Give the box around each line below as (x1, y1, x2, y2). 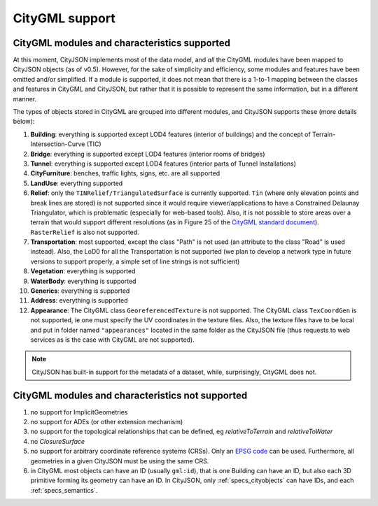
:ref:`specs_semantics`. (30, 486, 98, 494)
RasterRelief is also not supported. (30, 228, 139, 236)
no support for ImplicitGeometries (30, 407, 128, 416)
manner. (13, 94, 37, 103)
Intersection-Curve (30, 140, 85, 148)
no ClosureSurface (30, 437, 85, 445)
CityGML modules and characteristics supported (13, 37, 231, 49)
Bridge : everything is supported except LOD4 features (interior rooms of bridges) (30, 150, 265, 158)
